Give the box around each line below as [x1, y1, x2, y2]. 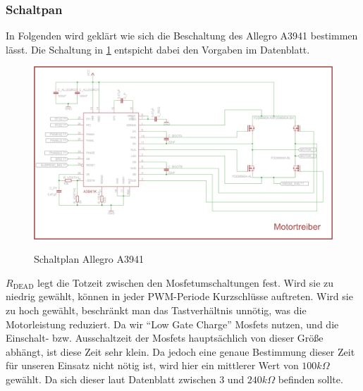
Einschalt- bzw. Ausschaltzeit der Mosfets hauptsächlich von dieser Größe [6, 330, 324, 345]
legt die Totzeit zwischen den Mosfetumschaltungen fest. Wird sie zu [37, 275, 334, 290]
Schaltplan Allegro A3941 [34, 252, 144, 266]
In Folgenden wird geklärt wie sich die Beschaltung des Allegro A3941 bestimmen [6, 28, 358, 43]
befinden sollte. [278, 371, 343, 386]
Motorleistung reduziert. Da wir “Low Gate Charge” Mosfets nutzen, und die [6, 316, 339, 331]
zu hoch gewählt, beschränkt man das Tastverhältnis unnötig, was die [6, 302, 307, 317]
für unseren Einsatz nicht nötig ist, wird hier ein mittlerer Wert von [6, 358, 299, 373]
